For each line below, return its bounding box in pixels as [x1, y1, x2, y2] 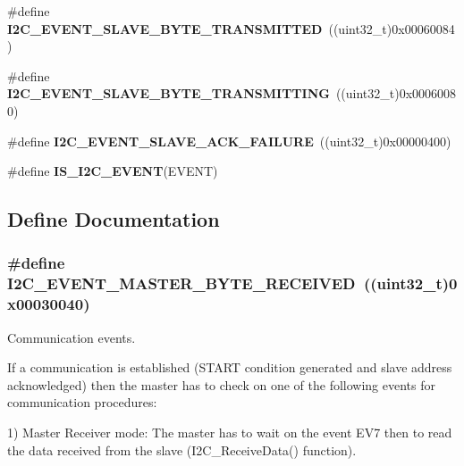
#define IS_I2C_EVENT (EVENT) [7, 162, 218, 180]
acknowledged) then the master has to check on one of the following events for [7, 375, 435, 394]
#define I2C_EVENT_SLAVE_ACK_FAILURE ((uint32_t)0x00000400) [7, 131, 451, 150]
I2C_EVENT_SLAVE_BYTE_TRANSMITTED [7, 19, 323, 37]
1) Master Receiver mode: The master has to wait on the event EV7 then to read [7, 422, 452, 441]
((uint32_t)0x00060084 [328, 19, 455, 37]
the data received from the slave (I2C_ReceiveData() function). [7, 440, 357, 459]
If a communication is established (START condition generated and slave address [7, 358, 452, 377]
